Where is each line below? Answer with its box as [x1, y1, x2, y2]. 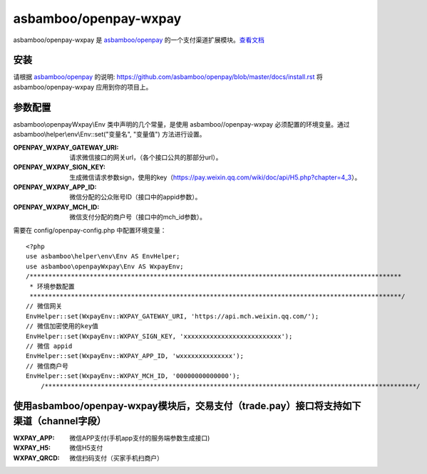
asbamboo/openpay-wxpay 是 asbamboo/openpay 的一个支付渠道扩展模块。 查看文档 [13, 36, 265, 44]
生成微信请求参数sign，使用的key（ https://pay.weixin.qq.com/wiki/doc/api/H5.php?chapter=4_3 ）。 [69, 173, 361, 181]
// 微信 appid [26, 342, 73, 350]
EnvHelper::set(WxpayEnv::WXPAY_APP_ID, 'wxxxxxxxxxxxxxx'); [26, 352, 244, 360]
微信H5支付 [69, 443, 103, 452]
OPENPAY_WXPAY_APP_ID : [13, 183, 97, 191]
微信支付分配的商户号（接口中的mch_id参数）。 [69, 213, 207, 221]
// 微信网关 [26, 302, 63, 310]
